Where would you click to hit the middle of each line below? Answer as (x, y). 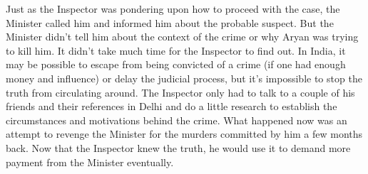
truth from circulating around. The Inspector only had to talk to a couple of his (180, 92)
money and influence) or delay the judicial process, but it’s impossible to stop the (184, 78)
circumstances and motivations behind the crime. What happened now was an (177, 120)
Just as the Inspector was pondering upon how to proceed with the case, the (173, 9)
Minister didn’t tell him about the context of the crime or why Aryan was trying (182, 37)
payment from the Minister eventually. (90, 162)
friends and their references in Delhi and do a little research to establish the (172, 106)
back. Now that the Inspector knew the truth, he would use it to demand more (178, 147)
